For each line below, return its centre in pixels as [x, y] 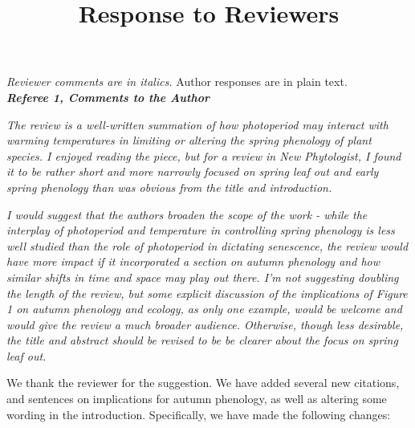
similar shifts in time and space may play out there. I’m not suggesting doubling [203, 277]
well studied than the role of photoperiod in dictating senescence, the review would [207, 245]
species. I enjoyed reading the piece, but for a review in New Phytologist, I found [204, 155]
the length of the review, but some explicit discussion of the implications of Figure [207, 293]
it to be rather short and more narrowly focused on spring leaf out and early [193, 171]
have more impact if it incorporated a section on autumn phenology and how [193, 261]
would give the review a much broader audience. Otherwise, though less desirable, [205, 324]
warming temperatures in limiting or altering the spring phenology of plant [189, 140]
